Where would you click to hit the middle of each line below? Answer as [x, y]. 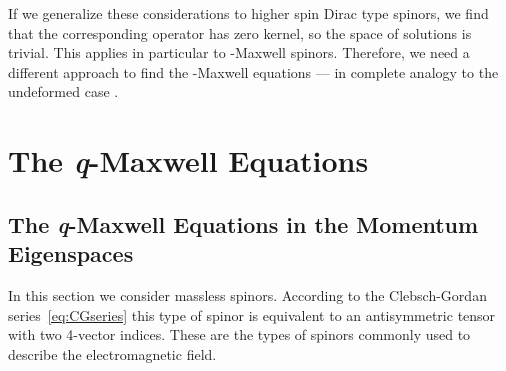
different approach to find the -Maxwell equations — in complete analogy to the [253, 71]
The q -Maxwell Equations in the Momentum [243, 223]
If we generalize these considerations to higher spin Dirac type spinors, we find [248, 13]
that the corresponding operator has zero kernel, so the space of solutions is [240, 32]
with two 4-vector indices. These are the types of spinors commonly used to [239, 334]
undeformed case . [63, 91]
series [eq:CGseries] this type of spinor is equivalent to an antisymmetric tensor [252, 314]
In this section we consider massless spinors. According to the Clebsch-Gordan [247, 294]
